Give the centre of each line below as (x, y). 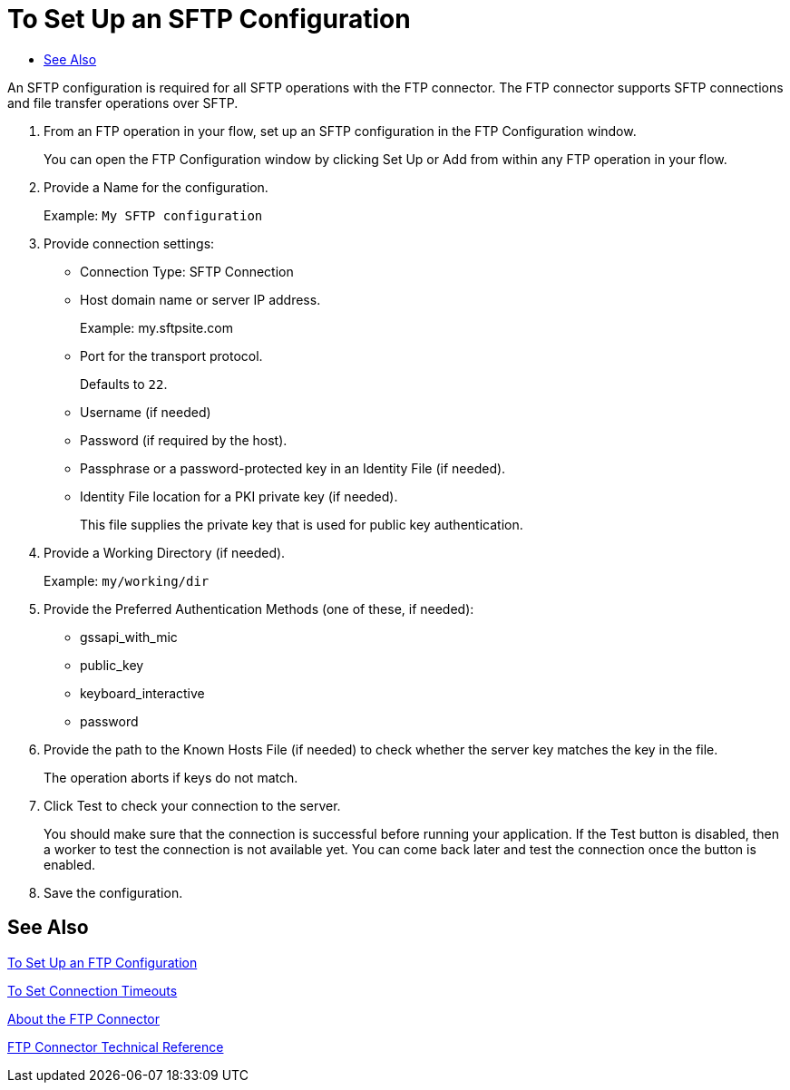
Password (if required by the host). (184, 440)
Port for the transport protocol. (171, 355)
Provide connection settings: (129, 243)
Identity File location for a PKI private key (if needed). (239, 496)
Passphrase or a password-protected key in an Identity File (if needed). (293, 468)
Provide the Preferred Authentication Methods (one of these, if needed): (259, 608)
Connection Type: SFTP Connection (187, 271)
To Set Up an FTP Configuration (102, 962)
